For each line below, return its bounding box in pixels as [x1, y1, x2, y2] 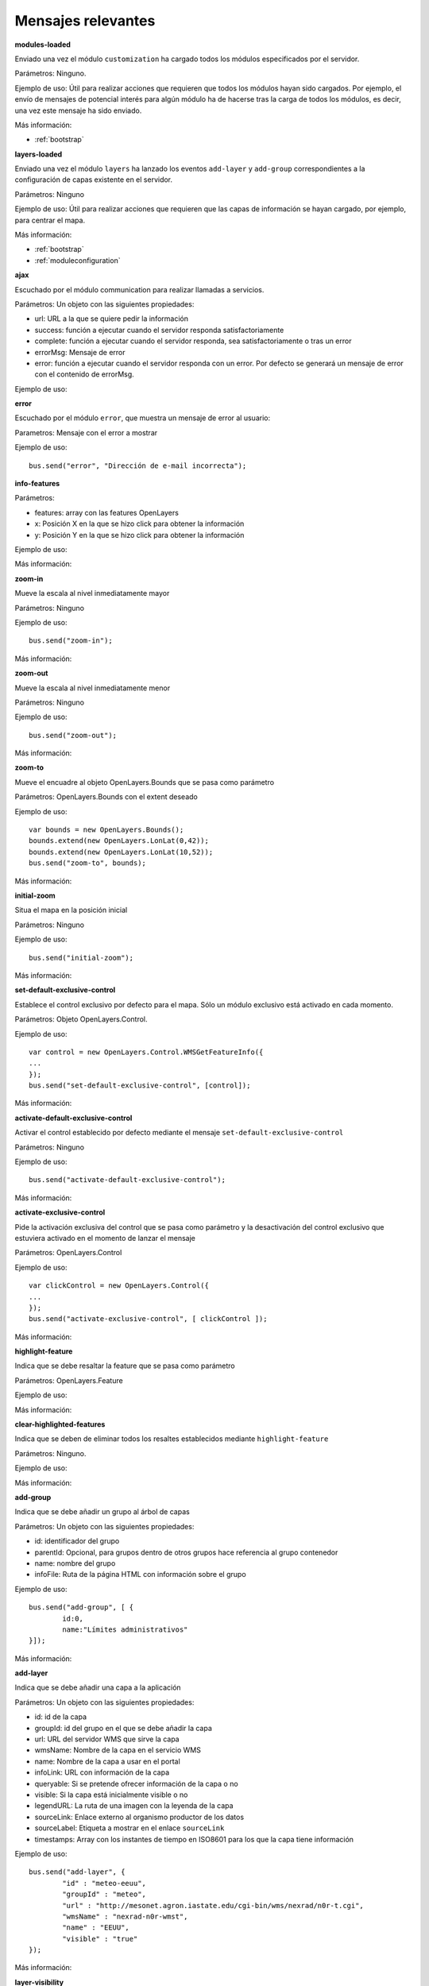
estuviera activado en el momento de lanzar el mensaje [14, 1233, 196, 1242]
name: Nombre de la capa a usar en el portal [34, 1756, 180, 1766]
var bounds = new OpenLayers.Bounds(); [29, 825, 184, 834]
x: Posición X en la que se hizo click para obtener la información [34, 519, 245, 528]
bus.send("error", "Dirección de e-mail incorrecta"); [29, 461, 247, 470]
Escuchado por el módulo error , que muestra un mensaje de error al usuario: [14, 413, 270, 423]
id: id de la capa [34, 1712, 87, 1721]
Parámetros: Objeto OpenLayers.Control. [14, 1014, 148, 1024]
